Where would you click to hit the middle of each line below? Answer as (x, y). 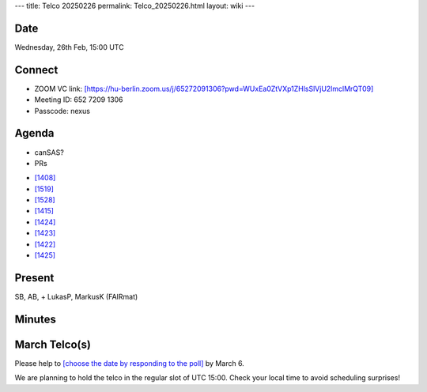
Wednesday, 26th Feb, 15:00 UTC (69, 47)
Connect (36, 70)
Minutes (36, 319)
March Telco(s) (53, 344)
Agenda (34, 133)
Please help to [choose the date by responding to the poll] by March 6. (129, 363)
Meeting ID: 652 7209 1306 (79, 100)
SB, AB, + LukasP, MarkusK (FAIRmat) (76, 296)
